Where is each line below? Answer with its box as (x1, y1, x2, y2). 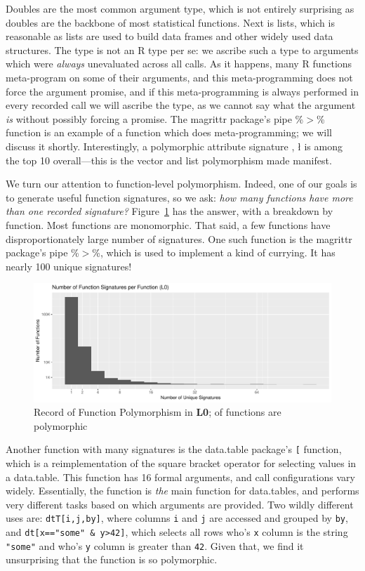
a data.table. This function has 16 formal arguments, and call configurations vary (6, 469, 355, 484)
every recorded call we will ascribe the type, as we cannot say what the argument (6, 98, 356, 112)
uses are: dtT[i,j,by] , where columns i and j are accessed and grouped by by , (6, 511, 348, 525)
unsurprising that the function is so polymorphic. (6, 552, 218, 567)
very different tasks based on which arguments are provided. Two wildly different (6, 497, 354, 511)
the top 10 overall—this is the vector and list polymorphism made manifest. (6, 152, 332, 167)
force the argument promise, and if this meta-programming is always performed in (6, 84, 359, 98)
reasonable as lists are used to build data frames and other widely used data (6, 29, 333, 44)
